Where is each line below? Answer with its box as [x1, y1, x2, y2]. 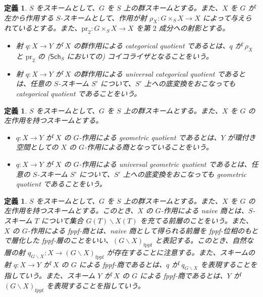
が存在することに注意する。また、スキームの [107, 247, 255, 257]
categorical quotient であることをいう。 [16, 88, 141, 98]
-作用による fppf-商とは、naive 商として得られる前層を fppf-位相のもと [27, 225, 258, 235]
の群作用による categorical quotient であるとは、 [73, 40, 230, 51]
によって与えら [202, 12, 252, 23]
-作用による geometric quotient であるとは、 [79, 132, 221, 142]
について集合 [41, 215, 84, 225]
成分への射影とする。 [159, 23, 230, 33]
